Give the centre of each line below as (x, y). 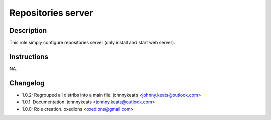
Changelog (27, 83)
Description (28, 31)
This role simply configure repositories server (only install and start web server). (92, 43)
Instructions (29, 57)
